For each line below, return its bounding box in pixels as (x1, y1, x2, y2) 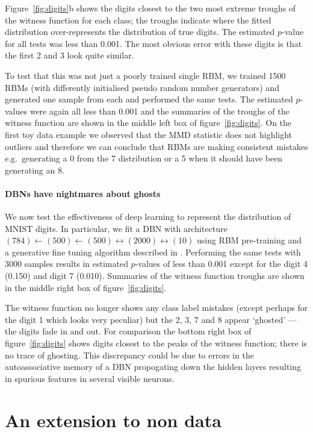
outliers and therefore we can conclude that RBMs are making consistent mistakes (5, 140, 308, 152)
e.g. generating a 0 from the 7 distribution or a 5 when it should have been (5, 152, 283, 164)
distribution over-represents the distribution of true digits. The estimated (5, 25, 275, 38)
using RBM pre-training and (196, 234, 302, 246)
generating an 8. (5, 163, 64, 176)
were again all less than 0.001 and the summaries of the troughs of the (29, 104, 290, 117)
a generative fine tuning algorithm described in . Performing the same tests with (5, 245, 301, 258)
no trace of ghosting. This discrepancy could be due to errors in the (5, 348, 254, 361)
